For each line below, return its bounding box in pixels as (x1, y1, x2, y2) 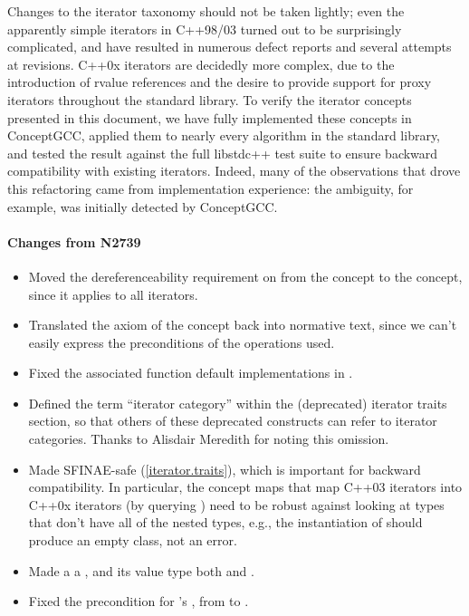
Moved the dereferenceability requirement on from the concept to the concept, (28, 266, 463, 285)
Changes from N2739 (7, 232, 141, 251)
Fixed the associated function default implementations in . (28, 363, 353, 382)
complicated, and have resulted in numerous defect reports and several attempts (7, 37, 452, 56)
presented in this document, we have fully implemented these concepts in (7, 108, 412, 127)
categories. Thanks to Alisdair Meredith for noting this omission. (28, 429, 389, 448)
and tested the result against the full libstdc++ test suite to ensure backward (7, 143, 438, 162)
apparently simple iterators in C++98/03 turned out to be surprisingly (7, 19, 402, 38)
